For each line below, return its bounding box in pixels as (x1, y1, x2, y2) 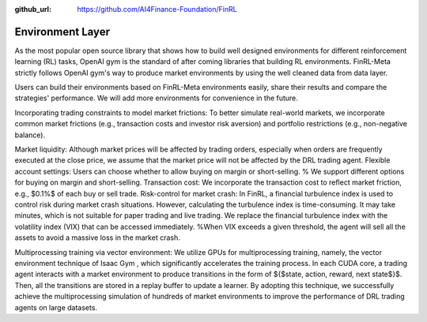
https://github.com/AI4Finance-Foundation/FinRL (77, 5, 237, 13)
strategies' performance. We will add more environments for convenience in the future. (14, 93, 298, 103)
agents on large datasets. (14, 302, 98, 312)
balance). (14, 130, 46, 140)
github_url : (14, 5, 51, 13)
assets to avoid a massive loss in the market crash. (14, 233, 181, 242)
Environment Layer (14, 24, 111, 39)
